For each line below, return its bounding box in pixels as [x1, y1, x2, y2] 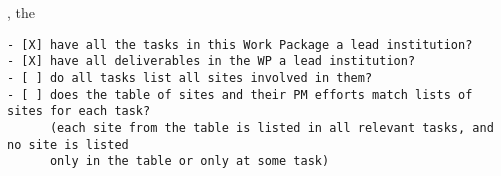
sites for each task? [7, 104, 151, 119]
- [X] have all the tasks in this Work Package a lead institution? [7, 37, 473, 52]
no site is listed [7, 137, 129, 152]
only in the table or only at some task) [49, 154, 330, 169]
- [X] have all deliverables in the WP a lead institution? [7, 54, 416, 69]
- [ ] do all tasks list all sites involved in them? [7, 70, 373, 85]
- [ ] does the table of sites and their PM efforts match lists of [7, 87, 473, 102]
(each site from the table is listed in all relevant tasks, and [49, 120, 494, 135]
